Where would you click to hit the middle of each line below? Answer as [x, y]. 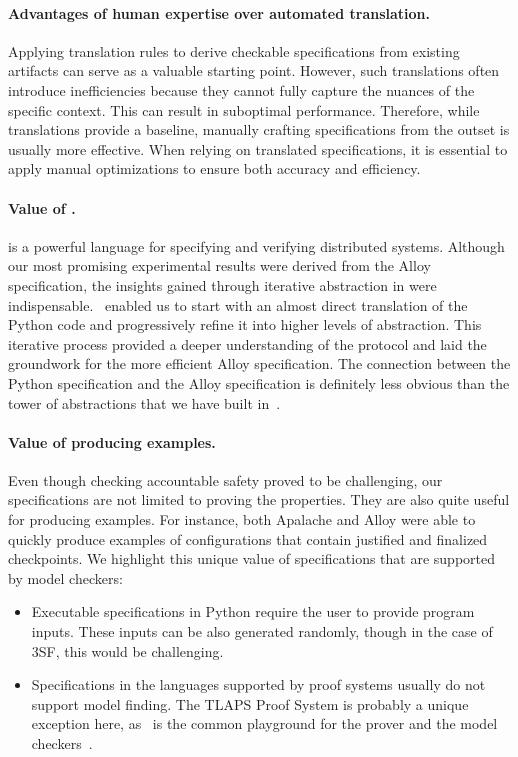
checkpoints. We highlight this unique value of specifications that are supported [252, 558]
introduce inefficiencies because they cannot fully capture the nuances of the [241, 89]
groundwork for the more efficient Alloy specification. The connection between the [259, 363]
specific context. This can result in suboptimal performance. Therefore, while [244, 109]
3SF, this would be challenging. [127, 650]
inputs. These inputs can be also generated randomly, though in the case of [262, 631]
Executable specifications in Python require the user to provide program [253, 611]
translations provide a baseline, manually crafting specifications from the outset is [259, 129]
